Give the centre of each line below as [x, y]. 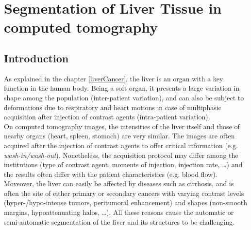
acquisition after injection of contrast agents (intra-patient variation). [107, 117]
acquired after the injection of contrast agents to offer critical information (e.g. [121, 145]
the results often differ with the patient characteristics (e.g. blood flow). [111, 174]
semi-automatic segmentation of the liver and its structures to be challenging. [119, 221]
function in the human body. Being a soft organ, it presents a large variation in [122, 88]
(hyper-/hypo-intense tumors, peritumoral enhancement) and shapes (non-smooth [126, 202]
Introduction [36, 58]
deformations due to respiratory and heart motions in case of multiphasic [113, 107]
